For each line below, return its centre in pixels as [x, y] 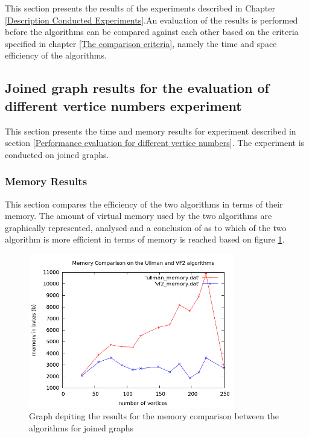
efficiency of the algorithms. [56, 55]
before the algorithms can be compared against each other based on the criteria [152, 32]
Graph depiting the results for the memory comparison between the [154, 415]
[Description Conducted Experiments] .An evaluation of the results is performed [151, 20]
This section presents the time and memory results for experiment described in [151, 131]
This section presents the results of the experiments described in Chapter [140, 8]
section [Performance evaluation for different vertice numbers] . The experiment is [155, 143]
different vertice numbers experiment [123, 105]
